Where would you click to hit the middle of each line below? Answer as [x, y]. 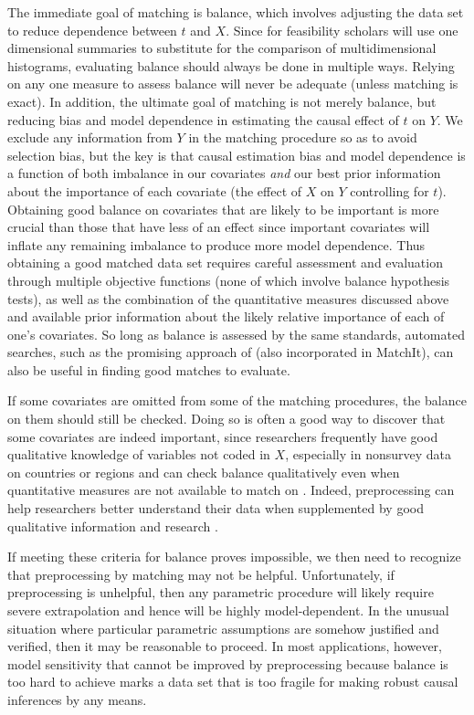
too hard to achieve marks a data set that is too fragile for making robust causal [233, 682]
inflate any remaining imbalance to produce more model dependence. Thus [216, 244]
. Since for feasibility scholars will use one [342, 30]
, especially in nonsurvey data [368, 454]
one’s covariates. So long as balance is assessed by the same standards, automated [236, 334]
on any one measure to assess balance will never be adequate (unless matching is [233, 84]
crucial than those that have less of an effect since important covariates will [219, 227]
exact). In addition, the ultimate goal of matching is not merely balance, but [222, 101]
